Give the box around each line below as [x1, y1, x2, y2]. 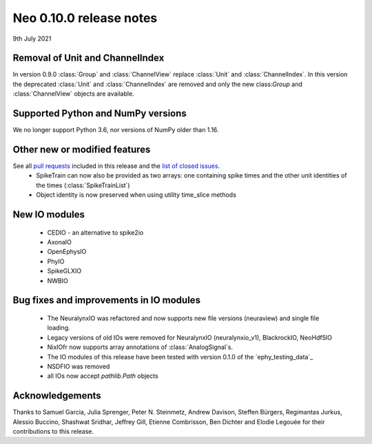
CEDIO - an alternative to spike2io [47, 228, 144, 237]
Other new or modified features [12, 143, 151, 155]
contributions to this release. [12, 427, 94, 436]
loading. [47, 324, 70, 332]
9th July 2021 [12, 34, 52, 43]
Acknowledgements [12, 390, 101, 402]
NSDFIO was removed [47, 362, 110, 370]
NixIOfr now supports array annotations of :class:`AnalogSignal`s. [47, 343, 234, 351]
